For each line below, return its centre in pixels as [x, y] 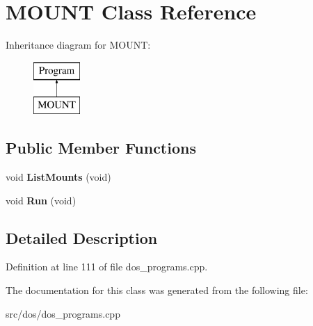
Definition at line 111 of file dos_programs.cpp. [107, 267]
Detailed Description [82, 237]
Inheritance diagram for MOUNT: [78, 45]
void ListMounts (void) [58, 177]
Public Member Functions [101, 148]
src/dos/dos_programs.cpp [63, 313]
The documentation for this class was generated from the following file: [157, 290]
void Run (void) [41, 200]
